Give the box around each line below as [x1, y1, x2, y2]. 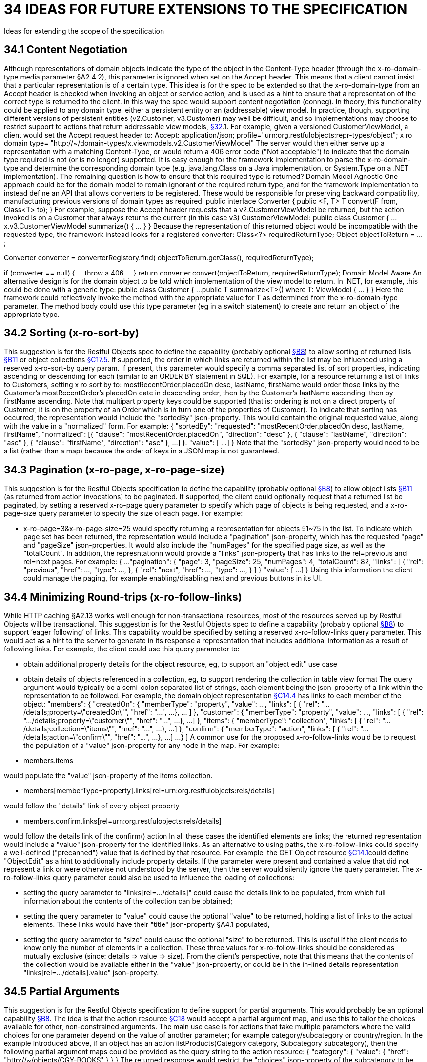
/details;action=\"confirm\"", [23, 733, 112, 742]
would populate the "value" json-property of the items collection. [4, 771, 213, 780]
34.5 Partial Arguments [4, 985, 120, 998]
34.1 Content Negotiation [4, 43, 127, 56]
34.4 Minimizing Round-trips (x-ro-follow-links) [4, 590, 242, 603]
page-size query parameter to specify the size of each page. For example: [4, 509, 243, 518]
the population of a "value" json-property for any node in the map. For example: [23, 741, 280, 750]
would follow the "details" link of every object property [4, 802, 180, 810]
